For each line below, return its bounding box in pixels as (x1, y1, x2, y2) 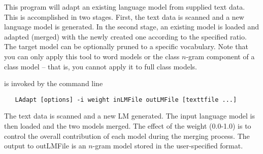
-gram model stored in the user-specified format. (92, 140, 243, 151)
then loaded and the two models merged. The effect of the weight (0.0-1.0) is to (4, 121, 251, 131)
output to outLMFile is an (4, 140, 86, 151)
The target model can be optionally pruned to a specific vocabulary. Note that (4, 41, 248, 52)
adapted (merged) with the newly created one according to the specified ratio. (4, 31, 247, 42)
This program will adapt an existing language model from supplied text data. (4, 2, 245, 12)
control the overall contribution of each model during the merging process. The (4, 130, 250, 141)
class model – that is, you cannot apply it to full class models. (4, 61, 198, 71)
